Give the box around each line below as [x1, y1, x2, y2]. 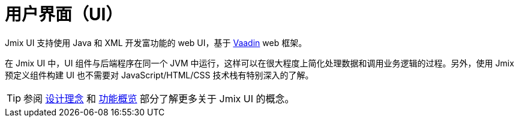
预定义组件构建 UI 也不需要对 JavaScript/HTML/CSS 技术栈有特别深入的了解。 [5, 69, 314, 80]
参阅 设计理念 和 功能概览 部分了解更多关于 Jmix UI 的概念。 [23, 92, 295, 105]
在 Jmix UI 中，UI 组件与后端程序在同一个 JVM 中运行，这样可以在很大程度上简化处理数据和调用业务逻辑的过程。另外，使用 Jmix [5, 57, 514, 68]
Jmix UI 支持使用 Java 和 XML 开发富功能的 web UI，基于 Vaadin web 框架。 [5, 37, 307, 48]
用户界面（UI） [5, 4, 123, 25]
